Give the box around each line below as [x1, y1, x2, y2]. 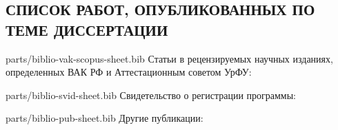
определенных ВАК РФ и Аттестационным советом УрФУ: [6, 65, 252, 79]
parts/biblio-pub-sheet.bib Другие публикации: [6, 111, 203, 125]
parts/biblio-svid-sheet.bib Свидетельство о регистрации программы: [6, 87, 297, 102]
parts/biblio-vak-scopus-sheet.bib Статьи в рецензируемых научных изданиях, [6, 51, 333, 65]
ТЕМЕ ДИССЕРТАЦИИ [6, 19, 168, 40]
